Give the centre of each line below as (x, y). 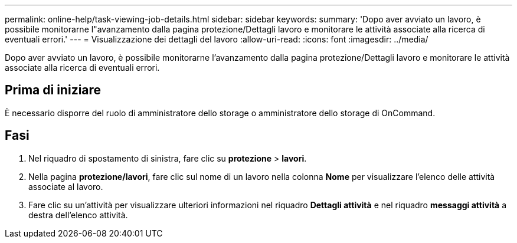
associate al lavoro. (66, 186)
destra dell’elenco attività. (78, 215)
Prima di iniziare (53, 90)
